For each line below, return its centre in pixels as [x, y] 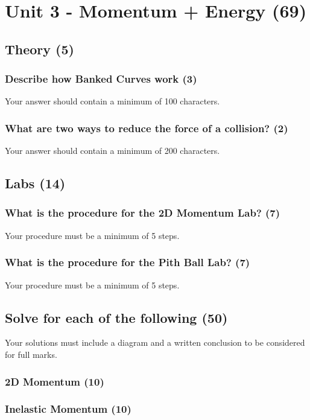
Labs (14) [35, 183]
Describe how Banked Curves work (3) [101, 79]
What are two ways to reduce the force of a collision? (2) [147, 128]
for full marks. [31, 354]
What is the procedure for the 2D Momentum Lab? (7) [143, 213]
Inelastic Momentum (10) [68, 409]
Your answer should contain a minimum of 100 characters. [112, 101]
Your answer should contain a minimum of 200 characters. [112, 151]
